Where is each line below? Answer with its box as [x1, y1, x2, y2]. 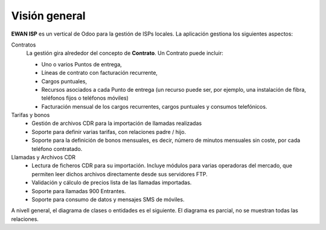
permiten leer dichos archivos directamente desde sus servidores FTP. [31, 170, 208, 177]
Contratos [11, 41, 36, 48]
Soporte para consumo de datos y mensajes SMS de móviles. [31, 196, 185, 203]
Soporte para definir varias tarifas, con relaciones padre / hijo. [31, 128, 187, 135]
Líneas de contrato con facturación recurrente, [41, 69, 158, 77]
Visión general [11, 9, 86, 22]
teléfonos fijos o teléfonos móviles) [41, 94, 129, 102]
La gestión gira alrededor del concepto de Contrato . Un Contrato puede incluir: [26, 50, 223, 57]
